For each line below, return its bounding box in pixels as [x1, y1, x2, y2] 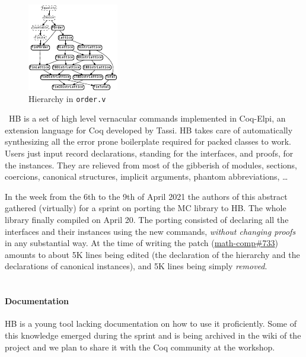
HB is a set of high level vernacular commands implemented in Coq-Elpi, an [9, 112, 286, 125]
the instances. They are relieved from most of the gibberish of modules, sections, [5, 158, 297, 171]
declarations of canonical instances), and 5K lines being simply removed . [5, 260, 267, 272]
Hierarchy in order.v [28, 92, 106, 104]
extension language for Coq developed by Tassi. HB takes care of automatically [5, 123, 293, 136]
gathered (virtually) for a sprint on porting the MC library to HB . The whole [5, 202, 286, 214]
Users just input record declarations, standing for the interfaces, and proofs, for [5, 147, 294, 160]
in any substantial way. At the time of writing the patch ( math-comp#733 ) [5, 237, 279, 249]
